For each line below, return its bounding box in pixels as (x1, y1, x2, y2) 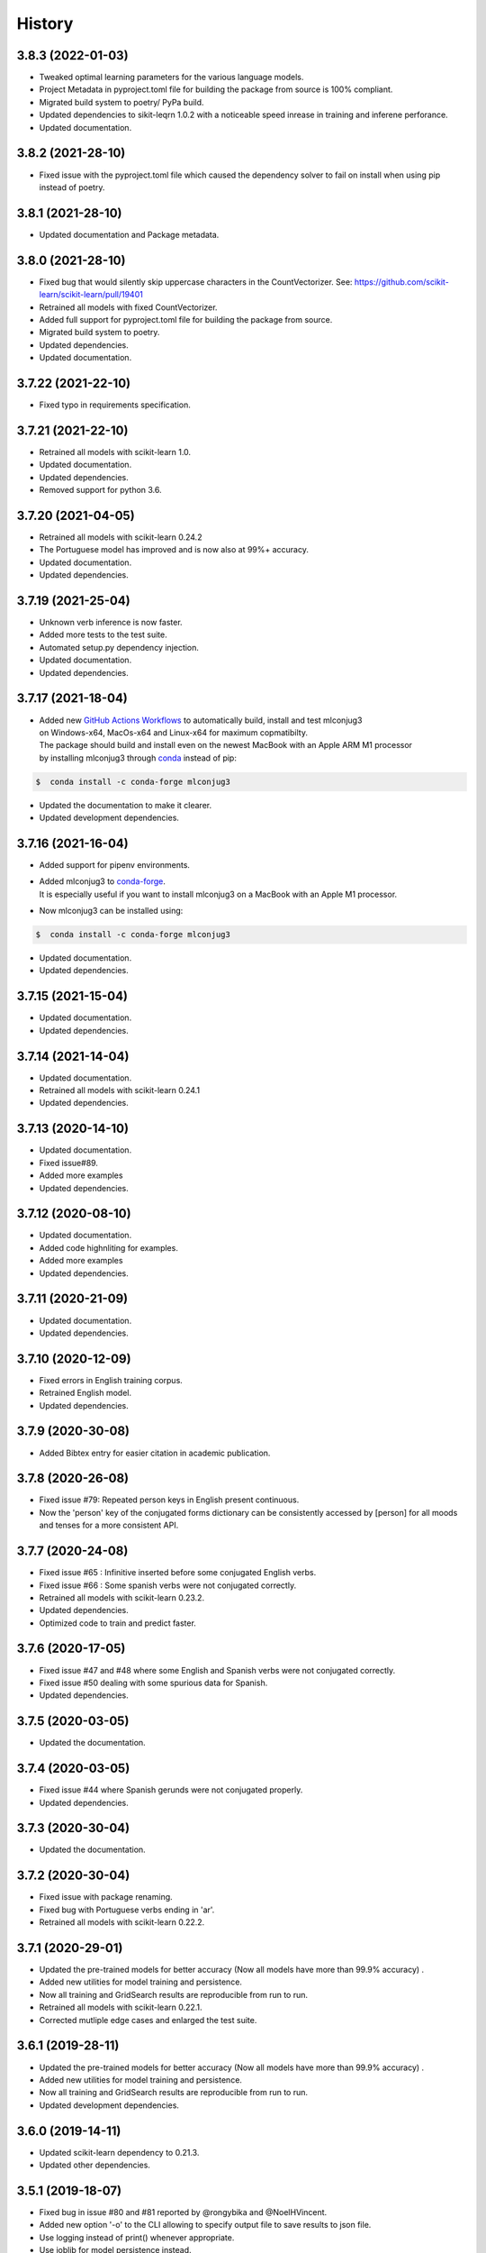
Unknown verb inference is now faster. (39, 617, 184, 628)
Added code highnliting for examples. (39, 1242, 179, 1253)
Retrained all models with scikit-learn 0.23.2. (39, 1592, 205, 1603)
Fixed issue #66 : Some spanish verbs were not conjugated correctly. (39, 1580, 297, 1591)
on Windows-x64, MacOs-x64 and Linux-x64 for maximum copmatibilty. (39, 726, 308, 738)
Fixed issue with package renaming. (39, 1892, 173, 1902)
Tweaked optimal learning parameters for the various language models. (39, 72, 304, 83)
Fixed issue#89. (39, 1157, 99, 1168)
